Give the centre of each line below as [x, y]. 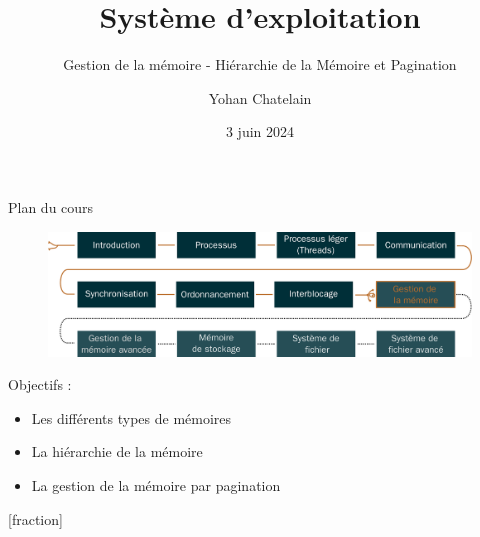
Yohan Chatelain [260, 97]
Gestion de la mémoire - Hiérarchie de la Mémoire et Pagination [260, 64]
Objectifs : [40, 384]
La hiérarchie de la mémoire [117, 451]
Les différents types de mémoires [131, 417]
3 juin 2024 [260, 131]
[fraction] [35, 518]
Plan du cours [51, 206]
